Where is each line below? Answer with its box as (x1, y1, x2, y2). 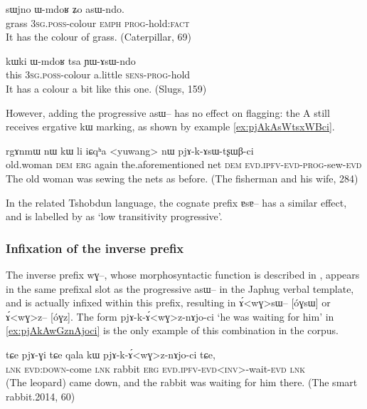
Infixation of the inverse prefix (6, 239, 184, 257)
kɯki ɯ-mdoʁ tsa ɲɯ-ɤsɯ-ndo (6, 53, 136, 68)
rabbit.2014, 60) (6, 388, 75, 403)
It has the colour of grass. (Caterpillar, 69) (6, 29, 191, 44)
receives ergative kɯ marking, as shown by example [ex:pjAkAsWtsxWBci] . (6, 119, 335, 134)
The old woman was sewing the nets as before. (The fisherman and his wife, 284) (6, 170, 358, 185)
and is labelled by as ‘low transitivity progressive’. (6, 209, 223, 224)
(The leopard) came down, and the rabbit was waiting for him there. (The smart (6, 375, 358, 390)
